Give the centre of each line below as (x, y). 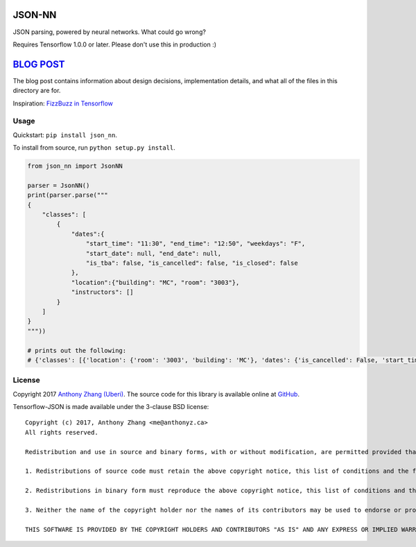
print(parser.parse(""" (68, 195)
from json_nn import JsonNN (75, 166)
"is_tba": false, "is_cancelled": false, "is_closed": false (192, 263)
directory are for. (37, 91)
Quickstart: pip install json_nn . (65, 134)
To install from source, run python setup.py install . (94, 148)
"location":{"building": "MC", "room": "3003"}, (155, 282)
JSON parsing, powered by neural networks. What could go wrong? (109, 32)
